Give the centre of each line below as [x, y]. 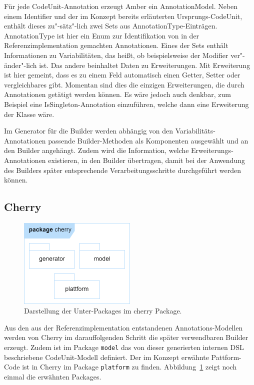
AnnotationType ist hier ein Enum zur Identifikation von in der [102, 35]
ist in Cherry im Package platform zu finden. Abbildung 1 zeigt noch [129, 367]
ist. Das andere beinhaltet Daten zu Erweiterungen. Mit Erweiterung [145, 65]
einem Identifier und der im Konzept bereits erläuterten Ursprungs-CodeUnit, [123, 16]
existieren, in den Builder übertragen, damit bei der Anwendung [146, 160]
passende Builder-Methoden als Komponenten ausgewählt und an [148, 140]
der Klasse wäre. [29, 114]
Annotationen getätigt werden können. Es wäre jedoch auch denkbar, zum [117, 94]
